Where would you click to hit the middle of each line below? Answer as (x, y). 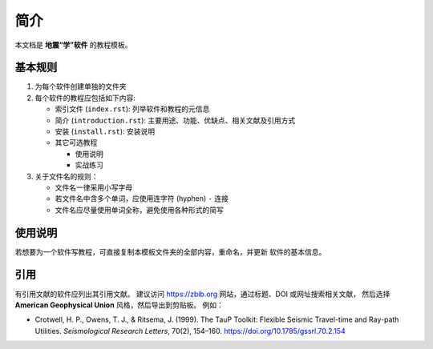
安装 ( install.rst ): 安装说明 (105, 131)
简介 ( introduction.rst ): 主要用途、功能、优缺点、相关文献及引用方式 (175, 120)
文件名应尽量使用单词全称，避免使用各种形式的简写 (139, 210)
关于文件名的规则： (67, 176)
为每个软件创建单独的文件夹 (81, 86)
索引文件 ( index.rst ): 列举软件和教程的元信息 (132, 109)
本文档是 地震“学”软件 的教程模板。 (73, 45)
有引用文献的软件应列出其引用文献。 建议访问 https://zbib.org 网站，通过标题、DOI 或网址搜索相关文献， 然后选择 (202, 294)
